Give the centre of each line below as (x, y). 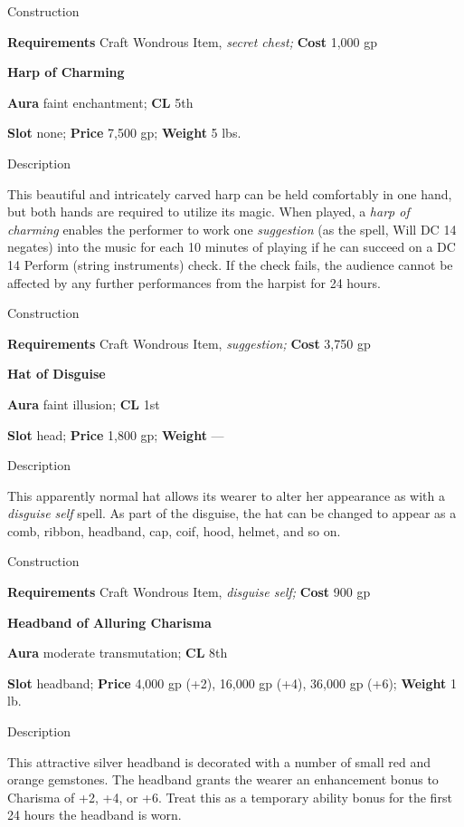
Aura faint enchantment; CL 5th (100, 102)
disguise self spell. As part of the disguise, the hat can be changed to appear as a (232, 513)
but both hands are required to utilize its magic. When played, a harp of (208, 212)
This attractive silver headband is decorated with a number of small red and (219, 761)
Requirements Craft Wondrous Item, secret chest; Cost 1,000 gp (193, 41)
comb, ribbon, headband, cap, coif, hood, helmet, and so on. (174, 530)
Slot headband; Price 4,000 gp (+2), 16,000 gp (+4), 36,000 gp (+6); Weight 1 (232, 683)
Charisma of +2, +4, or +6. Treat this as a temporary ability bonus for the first (230, 797)
